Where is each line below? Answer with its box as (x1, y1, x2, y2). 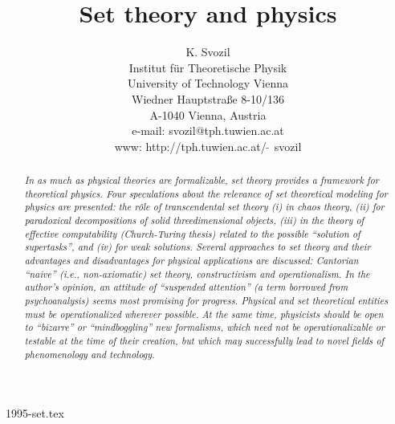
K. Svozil (185, 43, 230, 60)
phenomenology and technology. (24, 347, 155, 361)
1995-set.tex (6, 405, 64, 422)
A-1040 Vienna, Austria (149, 106, 267, 123)
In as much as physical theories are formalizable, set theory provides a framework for (24, 173, 379, 187)
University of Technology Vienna (127, 75, 289, 92)
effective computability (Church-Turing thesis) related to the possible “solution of (24, 226, 360, 240)
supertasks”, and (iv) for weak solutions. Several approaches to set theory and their (24, 240, 371, 254)
